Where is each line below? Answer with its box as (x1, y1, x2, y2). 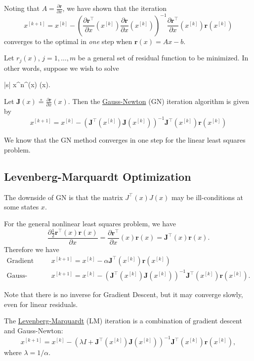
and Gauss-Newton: (4, 325, 63, 335)
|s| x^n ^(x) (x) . (4, 79, 50, 90)
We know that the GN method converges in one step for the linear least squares (4, 135, 246, 145)
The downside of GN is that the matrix (4, 192, 123, 202)
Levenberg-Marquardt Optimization (4, 169, 191, 184)
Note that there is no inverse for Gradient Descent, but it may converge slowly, (4, 289, 243, 300)
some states (4, 202, 39, 212)
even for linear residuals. (4, 299, 78, 309)
